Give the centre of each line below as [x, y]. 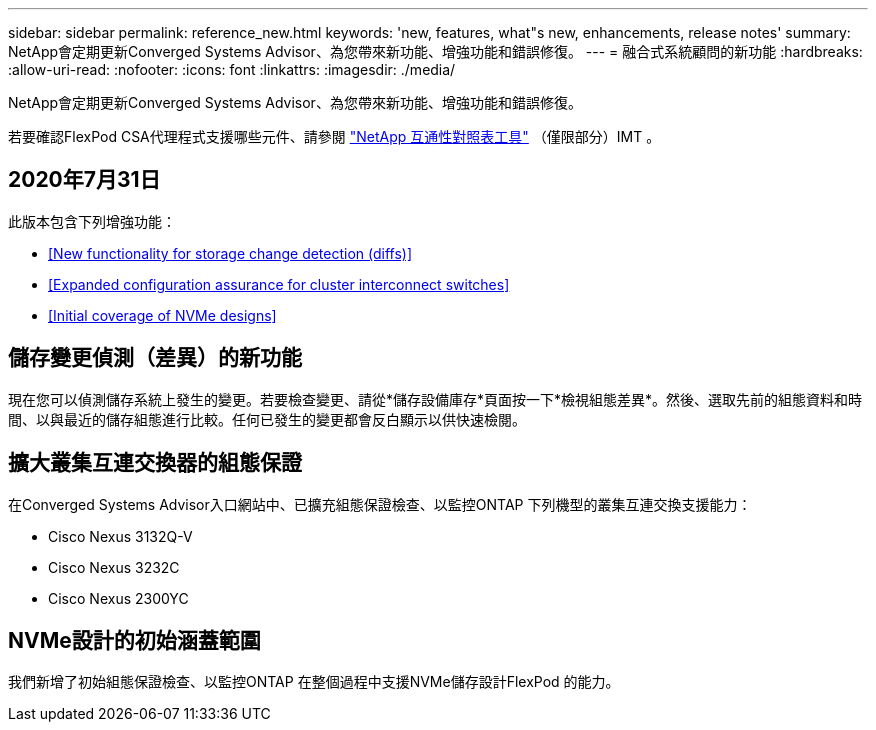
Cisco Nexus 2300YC [118, 598]
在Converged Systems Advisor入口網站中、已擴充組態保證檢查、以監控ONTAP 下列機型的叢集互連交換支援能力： [380, 504]
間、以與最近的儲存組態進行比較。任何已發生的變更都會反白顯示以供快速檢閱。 [267, 419]
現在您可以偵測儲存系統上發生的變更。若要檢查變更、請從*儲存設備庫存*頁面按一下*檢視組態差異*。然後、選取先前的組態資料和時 [435, 399]
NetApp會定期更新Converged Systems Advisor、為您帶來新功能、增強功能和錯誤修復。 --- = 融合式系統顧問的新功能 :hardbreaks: [435, 51]
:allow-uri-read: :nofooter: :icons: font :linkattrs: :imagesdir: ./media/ [232, 69]
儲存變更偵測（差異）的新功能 [155, 358]
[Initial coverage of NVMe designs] [162, 315]
